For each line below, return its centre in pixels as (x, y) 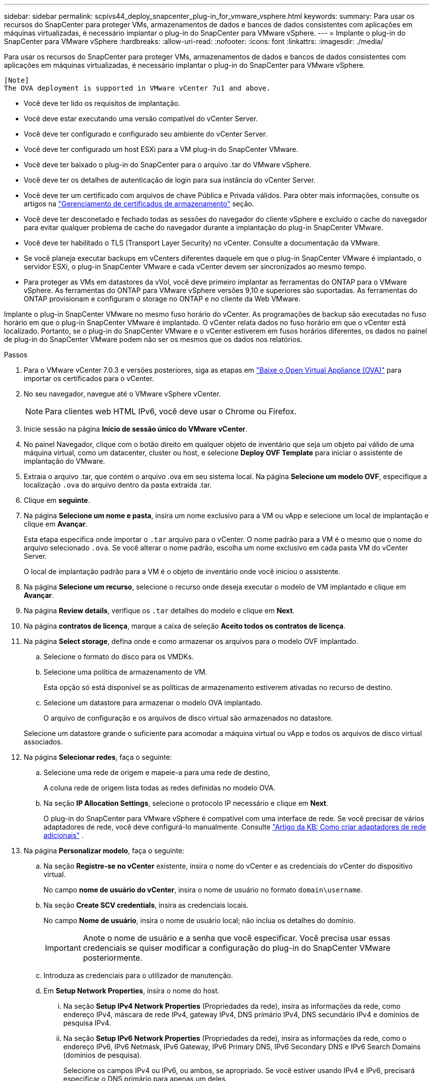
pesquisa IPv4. (87, 1023)
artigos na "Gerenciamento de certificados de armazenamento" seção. (139, 204)
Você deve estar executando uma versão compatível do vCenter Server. (141, 119)
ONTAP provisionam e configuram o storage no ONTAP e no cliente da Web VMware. (162, 299)
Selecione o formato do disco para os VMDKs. (119, 657)
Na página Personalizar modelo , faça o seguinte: (104, 851)
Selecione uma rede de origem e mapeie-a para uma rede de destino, (157, 772)
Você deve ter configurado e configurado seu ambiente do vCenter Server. (146, 134)
